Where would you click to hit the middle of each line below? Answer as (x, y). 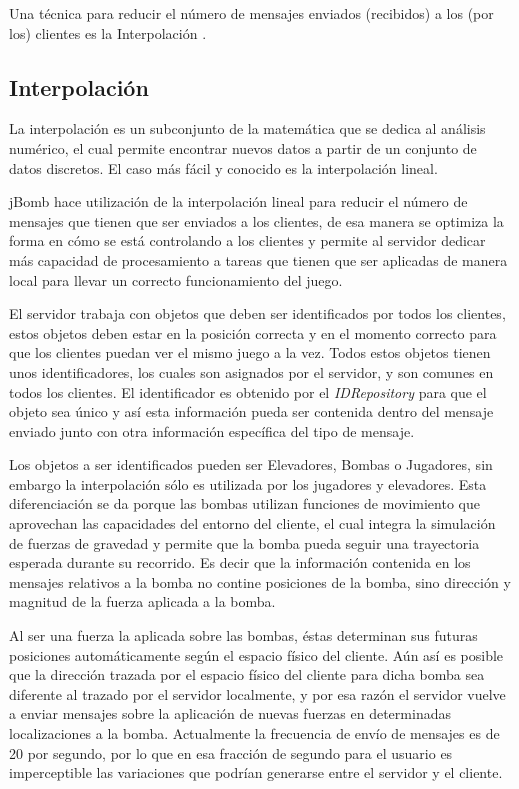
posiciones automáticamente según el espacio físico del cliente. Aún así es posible (256, 654)
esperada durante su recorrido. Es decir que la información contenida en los (240, 562)
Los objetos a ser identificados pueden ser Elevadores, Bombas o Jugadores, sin (251, 464)
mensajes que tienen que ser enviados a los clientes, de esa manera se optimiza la (256, 220)
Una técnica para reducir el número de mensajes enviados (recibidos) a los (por (251, 13)
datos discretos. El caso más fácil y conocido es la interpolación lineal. (223, 167)
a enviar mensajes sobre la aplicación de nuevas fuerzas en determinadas (230, 713)
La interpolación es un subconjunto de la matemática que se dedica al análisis (247, 128)
